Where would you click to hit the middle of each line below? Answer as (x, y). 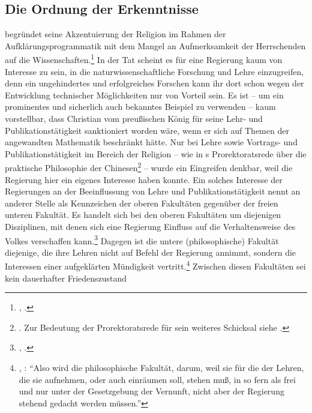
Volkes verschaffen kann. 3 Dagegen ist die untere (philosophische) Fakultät (142, 240)
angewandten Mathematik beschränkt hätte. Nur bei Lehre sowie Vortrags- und (151, 142)
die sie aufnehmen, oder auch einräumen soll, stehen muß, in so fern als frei (157, 379)
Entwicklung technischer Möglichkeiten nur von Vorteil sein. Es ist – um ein (144, 95)
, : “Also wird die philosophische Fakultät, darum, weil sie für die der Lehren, (161, 368)
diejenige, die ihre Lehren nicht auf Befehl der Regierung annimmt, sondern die (151, 252)
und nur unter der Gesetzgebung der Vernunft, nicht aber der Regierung (151, 391)
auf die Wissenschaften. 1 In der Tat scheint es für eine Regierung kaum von (144, 59)
